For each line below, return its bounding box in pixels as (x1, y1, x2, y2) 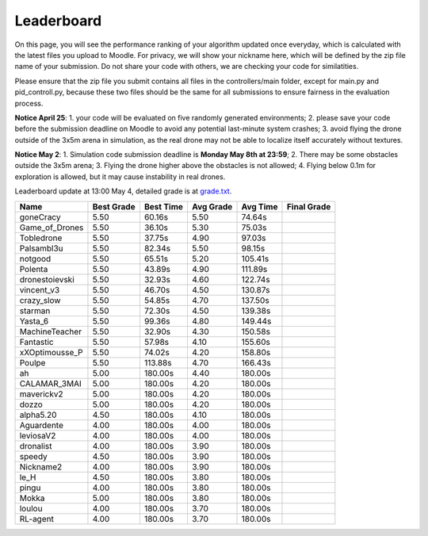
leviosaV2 (19, 430, 56, 441)
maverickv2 (19, 389, 63, 400)
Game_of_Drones (19, 222, 84, 233)
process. (14, 98, 44, 108)
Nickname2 (19, 461, 63, 472)
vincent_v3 (19, 284, 60, 295)
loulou (19, 503, 43, 514)
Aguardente (19, 419, 63, 431)
